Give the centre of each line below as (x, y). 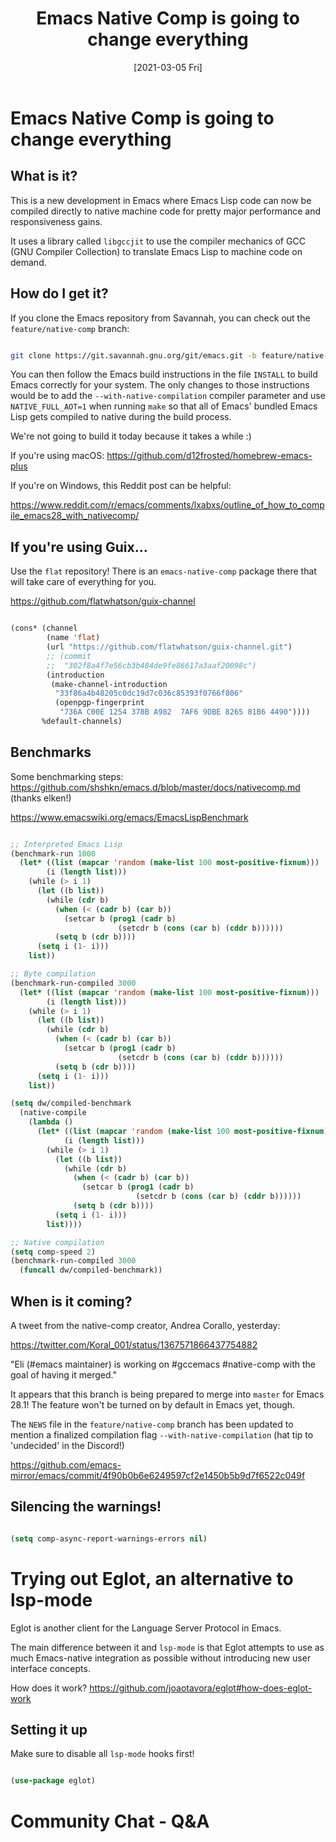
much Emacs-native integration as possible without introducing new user (161, 1658)
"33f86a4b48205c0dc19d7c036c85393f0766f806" (149, 693)
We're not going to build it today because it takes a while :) (131, 436)
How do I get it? (59, 293)
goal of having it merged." (63, 1375)
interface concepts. (50, 1668)
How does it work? (49, 1688)
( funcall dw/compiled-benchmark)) (91, 1270)
